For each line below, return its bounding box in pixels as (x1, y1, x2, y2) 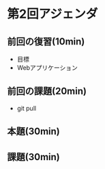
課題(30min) (7, 151, 60, 163)
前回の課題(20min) (7, 86, 87, 97)
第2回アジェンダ (7, 6, 98, 22)
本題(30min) (7, 126, 60, 138)
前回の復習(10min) (7, 36, 85, 47)
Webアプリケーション (16, 64, 78, 72)
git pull (16, 104, 36, 112)
